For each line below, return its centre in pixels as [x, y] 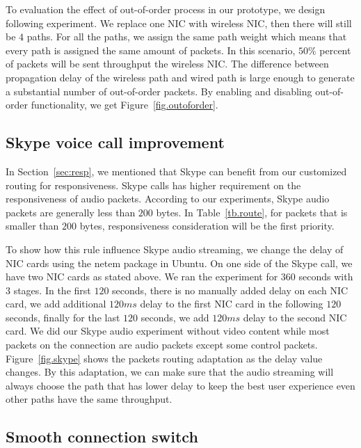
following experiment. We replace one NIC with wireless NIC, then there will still [179, 23]
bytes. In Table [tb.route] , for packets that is [252, 212]
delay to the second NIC [295, 317]
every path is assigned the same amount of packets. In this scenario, [151, 50]
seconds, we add [175, 317]
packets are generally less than [71, 212]
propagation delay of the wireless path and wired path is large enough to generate [180, 77]
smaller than [32, 226]
